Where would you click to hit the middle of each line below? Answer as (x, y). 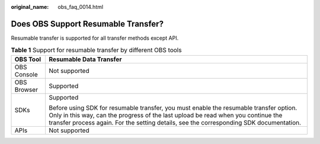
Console (26, 74)
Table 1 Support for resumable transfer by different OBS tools (96, 50)
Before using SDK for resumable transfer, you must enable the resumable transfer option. (173, 108)
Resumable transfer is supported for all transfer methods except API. (95, 38)
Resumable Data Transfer (85, 59)
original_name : (30, 7)
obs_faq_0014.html (81, 7)
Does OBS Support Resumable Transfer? (87, 24)
